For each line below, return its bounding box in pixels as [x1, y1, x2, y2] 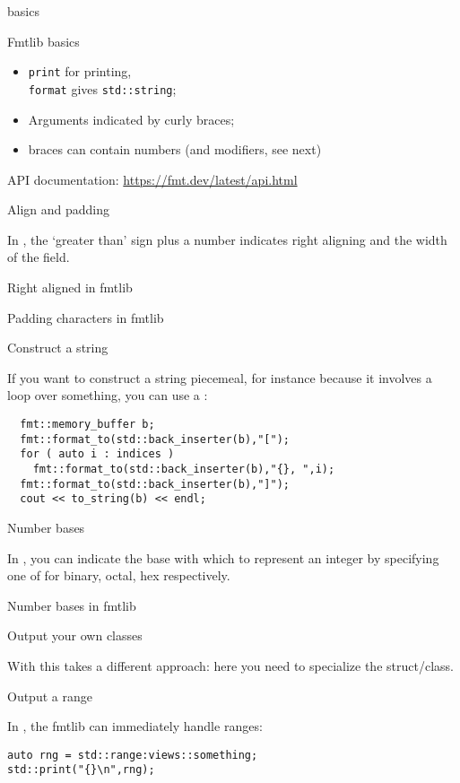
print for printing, [28, 62, 132, 81]
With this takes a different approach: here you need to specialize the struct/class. [7, 656, 454, 674]
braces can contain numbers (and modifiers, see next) [28, 140, 322, 159]
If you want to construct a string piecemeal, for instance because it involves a [7, 368, 432, 387]
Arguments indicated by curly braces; [28, 109, 235, 128]
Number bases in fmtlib [7, 596, 136, 614]
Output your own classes [7, 626, 143, 645]
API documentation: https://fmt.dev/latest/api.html [7, 170, 298, 188]
